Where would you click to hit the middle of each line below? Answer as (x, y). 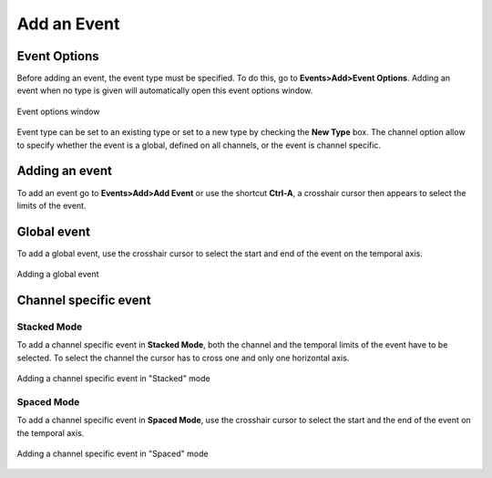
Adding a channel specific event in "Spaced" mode (113, 454)
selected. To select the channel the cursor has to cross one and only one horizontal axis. (183, 358)
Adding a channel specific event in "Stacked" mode (113, 379)
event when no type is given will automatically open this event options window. (165, 90)
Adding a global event (58, 275)
